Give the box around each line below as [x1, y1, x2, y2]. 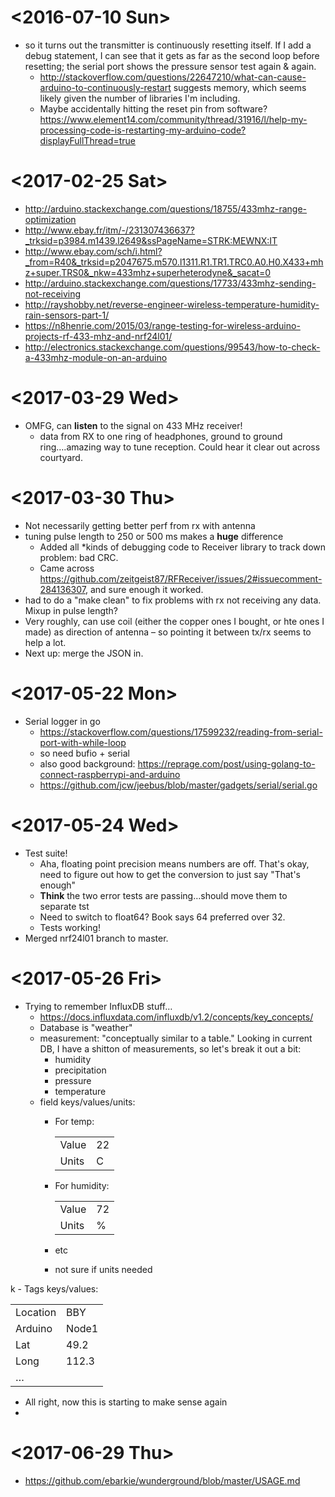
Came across [39, 562, 95, 574]
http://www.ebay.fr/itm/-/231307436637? [24, 224, 195, 236]
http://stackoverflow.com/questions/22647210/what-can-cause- [39, 71, 307, 83]
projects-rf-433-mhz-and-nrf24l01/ [24, 330, 173, 342]
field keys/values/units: [39, 1096, 136, 1108]
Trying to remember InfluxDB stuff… [24, 1000, 173, 1012]
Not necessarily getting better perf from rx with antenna [24, 519, 256, 531]
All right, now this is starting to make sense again [24, 1396, 228, 1408]
